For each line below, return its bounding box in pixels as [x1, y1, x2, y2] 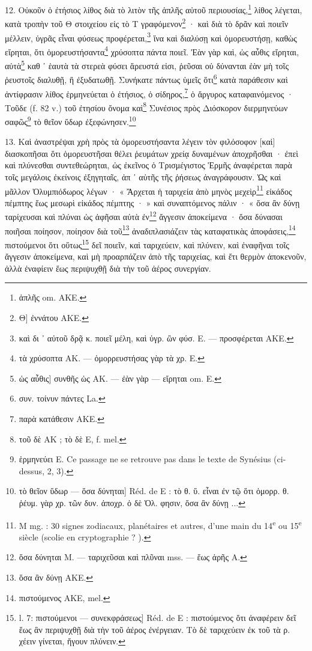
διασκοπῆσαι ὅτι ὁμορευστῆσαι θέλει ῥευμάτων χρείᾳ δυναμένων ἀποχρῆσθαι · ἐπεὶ [5, 147, 299, 159]
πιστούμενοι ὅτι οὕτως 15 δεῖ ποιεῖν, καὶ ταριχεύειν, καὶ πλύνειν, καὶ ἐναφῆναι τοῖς [5, 236, 289, 251]
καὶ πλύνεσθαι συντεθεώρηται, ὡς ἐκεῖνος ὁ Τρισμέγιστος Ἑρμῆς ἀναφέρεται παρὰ [5, 159, 292, 171]
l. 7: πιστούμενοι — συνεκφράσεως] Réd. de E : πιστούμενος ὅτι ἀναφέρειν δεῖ [19, 611, 296, 624]
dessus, [19, 464, 45, 477]
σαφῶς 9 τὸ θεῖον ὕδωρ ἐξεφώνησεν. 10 [5, 114, 136, 127]
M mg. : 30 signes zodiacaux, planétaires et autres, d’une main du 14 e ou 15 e [19, 517, 302, 531]
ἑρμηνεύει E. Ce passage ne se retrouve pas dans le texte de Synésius [19, 453, 271, 465]
